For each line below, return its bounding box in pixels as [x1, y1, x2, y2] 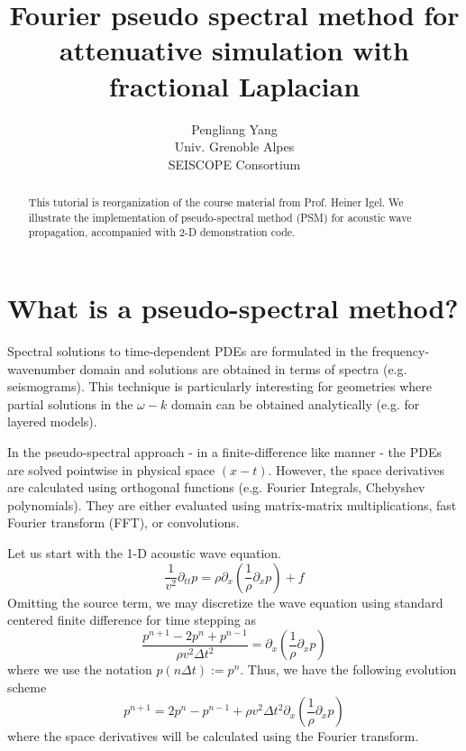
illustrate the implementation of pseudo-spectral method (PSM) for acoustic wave [28, 209, 412, 224]
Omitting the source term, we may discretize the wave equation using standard [7, 592, 443, 611]
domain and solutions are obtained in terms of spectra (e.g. [79, 359, 407, 378]
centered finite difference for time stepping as [7, 610, 256, 629]
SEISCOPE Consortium [168, 154, 301, 173]
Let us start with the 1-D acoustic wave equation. [7, 543, 281, 562]
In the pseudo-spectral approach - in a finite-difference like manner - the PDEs [7, 442, 443, 461]
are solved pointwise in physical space [7, 460, 215, 479]
